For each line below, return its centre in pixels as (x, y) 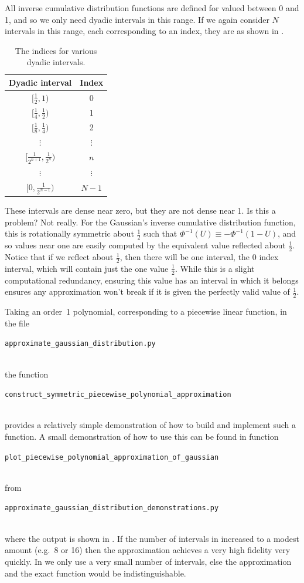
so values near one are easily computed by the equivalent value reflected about (145, 245)
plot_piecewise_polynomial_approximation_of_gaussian (112, 457)
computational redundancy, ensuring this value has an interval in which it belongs (152, 280)
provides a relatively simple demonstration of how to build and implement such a (151, 425)
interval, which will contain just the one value (87, 268)
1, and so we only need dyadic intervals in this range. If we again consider (137, 19)
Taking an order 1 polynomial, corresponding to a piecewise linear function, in (146, 311)
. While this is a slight (215, 268)
